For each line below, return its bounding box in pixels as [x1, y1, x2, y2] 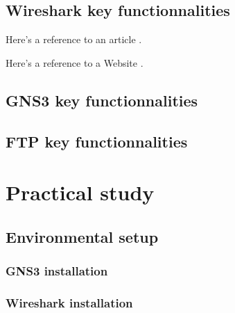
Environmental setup [6, 225, 159, 247]
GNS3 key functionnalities [6, 89, 198, 111]
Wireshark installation [6, 294, 133, 311]
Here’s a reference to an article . [6, 32, 142, 47]
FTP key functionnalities [6, 130, 188, 152]
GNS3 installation [6, 262, 108, 280]
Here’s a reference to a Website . [6, 55, 143, 70]
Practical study [6, 178, 155, 207]
